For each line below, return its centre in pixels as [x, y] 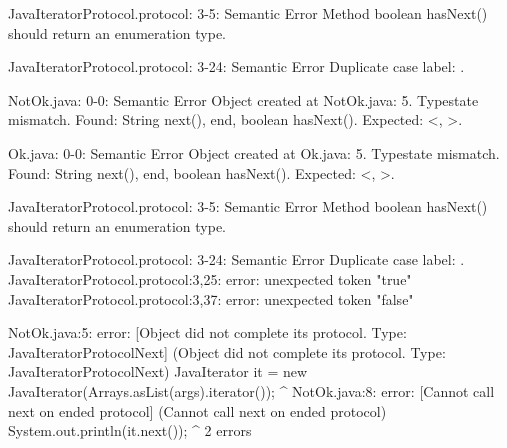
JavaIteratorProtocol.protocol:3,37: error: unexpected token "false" [211, 298]
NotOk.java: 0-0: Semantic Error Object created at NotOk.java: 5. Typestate [243, 99]
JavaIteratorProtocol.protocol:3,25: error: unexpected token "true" [210, 278]
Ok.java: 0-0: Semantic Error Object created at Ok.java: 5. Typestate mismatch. [254, 152]
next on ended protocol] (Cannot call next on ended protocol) [197, 410]
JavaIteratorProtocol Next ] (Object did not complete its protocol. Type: [227, 351]
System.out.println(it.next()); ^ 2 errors [130, 430]
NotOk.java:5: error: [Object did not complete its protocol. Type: [207, 332]
